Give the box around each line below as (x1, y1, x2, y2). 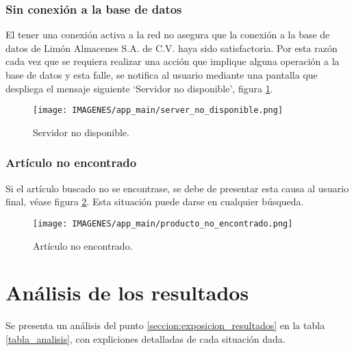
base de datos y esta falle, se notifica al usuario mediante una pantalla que (5, 68, 318, 81)
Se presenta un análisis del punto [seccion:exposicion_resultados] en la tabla (5, 318, 325, 333)
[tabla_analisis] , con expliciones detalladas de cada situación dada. (5, 331, 286, 346)
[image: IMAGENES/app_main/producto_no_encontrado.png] (33, 218, 293, 229)
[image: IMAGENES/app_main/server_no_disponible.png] (33, 105, 283, 116)
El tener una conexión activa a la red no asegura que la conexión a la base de (5, 27, 330, 42)
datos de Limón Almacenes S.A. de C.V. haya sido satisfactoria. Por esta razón (5, 40, 338, 55)
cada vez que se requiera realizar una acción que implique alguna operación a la (5, 54, 340, 68)
